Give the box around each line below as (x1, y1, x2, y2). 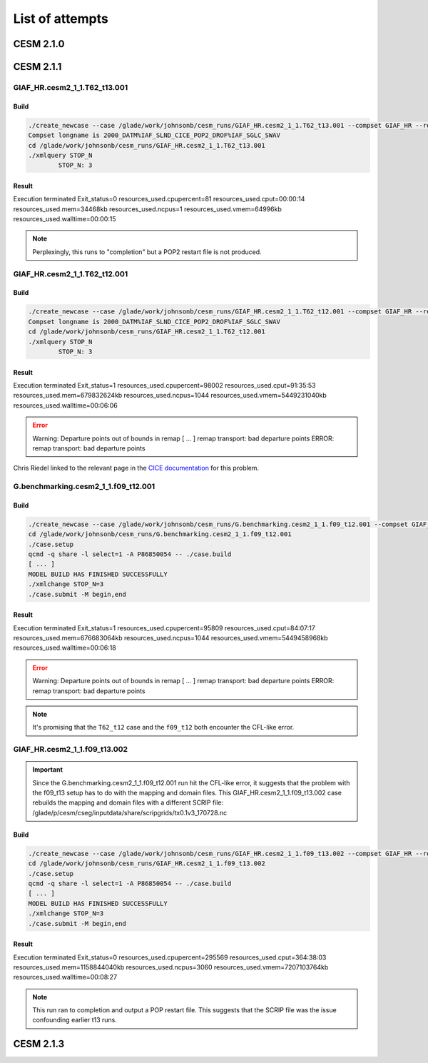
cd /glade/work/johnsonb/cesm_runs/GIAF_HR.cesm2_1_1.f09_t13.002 (28, 860, 265, 867)
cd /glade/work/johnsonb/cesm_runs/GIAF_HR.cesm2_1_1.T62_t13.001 (28, 141, 265, 149)
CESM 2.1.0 (13, 38, 65, 50)
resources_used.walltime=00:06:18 (13, 643, 117, 653)
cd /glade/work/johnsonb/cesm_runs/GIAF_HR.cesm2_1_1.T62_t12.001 (28, 328, 265, 336)
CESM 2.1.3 (13, 1038, 65, 1050)
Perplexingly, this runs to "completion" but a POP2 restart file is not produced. (32, 247, 262, 256)
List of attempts (13, 11, 108, 26)
